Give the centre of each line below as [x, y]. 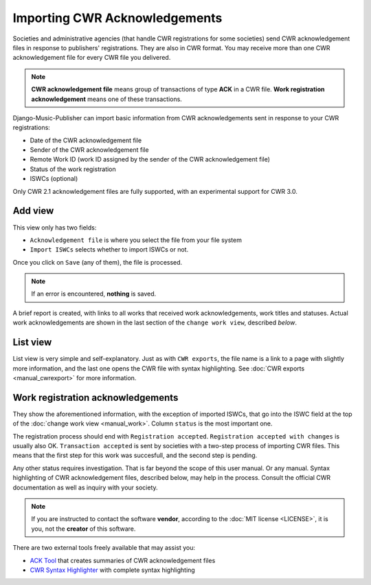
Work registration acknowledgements [95, 398]
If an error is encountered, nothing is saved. [94, 294]
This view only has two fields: [55, 228]
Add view [33, 211]
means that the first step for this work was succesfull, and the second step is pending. [135, 455]
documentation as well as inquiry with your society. [85, 487]
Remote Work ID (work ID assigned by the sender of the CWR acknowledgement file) [150, 159]
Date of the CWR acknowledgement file [86, 140]
